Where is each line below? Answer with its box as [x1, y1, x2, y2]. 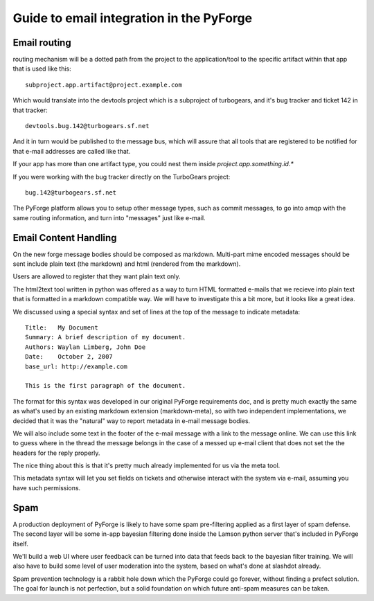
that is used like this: [12, 64, 72, 73]
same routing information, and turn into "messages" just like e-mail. [12, 213, 206, 222]
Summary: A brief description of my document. [25, 333, 186, 341]
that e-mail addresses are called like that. [12, 147, 131, 155]
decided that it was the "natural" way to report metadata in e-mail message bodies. [12, 416, 251, 425]
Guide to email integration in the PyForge [12, 10, 253, 26]
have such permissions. [12, 483, 81, 492]
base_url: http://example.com [25, 362, 128, 370]
